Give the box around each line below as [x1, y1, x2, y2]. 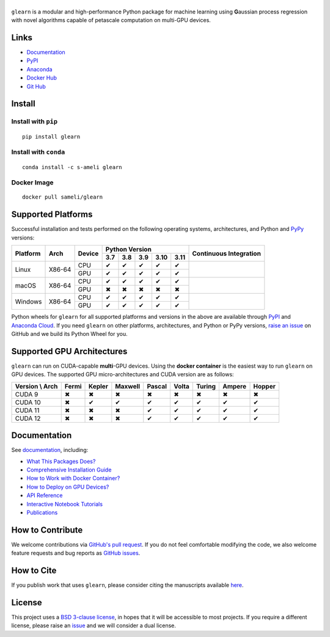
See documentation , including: [11, 446, 89, 454]
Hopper [253, 382, 276, 390]
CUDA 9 [15, 390, 38, 398]
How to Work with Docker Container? [26, 475, 120, 482]
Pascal [147, 382, 167, 390]
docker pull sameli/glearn [22, 194, 103, 201]
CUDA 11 [15, 406, 40, 415]
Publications [26, 509, 58, 516]
